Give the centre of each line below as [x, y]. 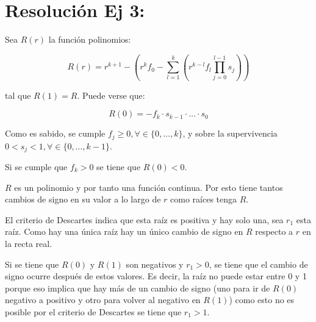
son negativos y [155, 264]
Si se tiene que [32, 264]
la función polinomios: [90, 39]
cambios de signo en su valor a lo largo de [83, 199]
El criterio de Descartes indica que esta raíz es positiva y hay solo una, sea [144, 219]
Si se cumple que [36, 166]
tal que [18, 95]
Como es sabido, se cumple [55, 133]
